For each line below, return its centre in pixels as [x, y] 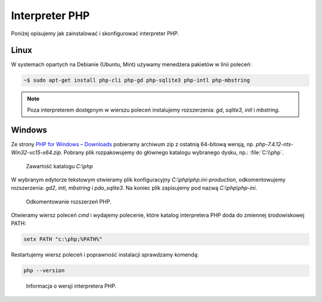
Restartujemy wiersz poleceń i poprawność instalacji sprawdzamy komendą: [105, 255]
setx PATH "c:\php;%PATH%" [63, 239]
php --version [44, 271]
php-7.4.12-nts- [275, 144]
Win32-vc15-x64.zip [36, 153]
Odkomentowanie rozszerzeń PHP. [69, 201]
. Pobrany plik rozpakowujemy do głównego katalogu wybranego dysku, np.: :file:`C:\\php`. [172, 153]
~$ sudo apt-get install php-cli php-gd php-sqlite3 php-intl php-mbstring [137, 80]
